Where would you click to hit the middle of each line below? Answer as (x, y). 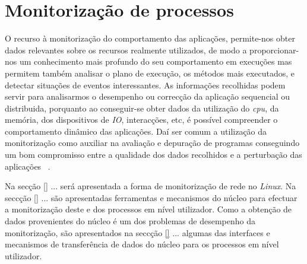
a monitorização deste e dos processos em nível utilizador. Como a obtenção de (148, 209)
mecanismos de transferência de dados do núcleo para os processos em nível (142, 244)
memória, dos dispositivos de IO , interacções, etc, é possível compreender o (141, 120)
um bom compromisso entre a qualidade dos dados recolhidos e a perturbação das (153, 155)
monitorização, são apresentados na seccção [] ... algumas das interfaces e (137, 232)
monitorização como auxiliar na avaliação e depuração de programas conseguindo (152, 143)
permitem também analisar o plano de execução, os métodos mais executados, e (150, 73)
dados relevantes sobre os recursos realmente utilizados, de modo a (126, 50)
